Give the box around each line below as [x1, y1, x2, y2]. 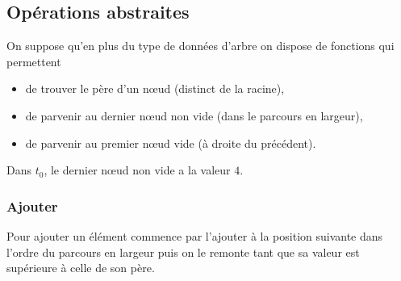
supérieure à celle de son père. [6, 259, 155, 276]
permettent [6, 52, 61, 69]
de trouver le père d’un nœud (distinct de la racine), [25, 80, 285, 97]
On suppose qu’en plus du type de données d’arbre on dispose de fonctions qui [6, 37, 395, 54]
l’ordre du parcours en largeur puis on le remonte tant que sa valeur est [6, 243, 360, 260]
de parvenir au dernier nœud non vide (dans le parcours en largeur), [25, 107, 363, 124]
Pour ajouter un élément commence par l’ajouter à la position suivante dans [6, 227, 383, 244]
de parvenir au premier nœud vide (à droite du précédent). [25, 134, 316, 151]
